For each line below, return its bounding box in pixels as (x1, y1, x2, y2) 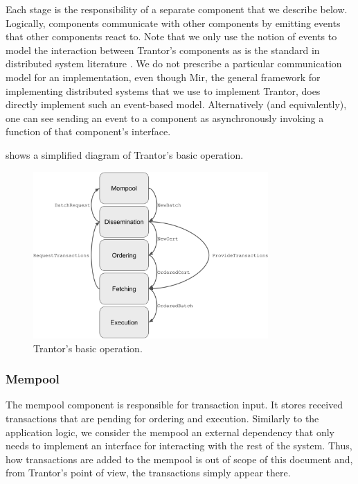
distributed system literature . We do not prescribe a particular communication (6, 56, 342, 71)
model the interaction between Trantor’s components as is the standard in (6, 42, 320, 57)
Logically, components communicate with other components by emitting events (6, 15, 341, 30)
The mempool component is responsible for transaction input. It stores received (6, 397, 343, 412)
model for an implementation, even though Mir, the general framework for (6, 69, 321, 84)
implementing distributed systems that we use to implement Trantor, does (6, 83, 321, 98)
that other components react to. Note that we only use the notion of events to (6, 29, 337, 44)
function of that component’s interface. (6, 124, 171, 139)
